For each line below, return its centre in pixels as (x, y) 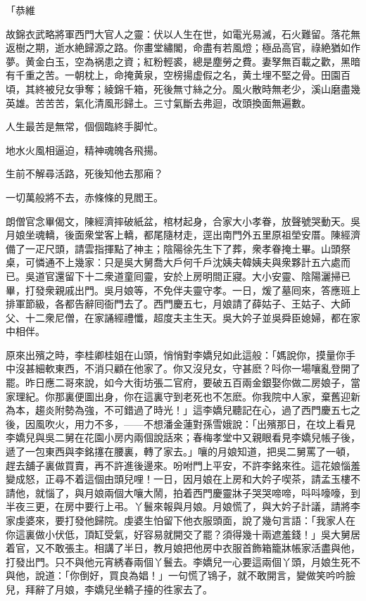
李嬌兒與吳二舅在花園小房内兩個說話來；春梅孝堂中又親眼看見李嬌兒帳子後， (183, 437)
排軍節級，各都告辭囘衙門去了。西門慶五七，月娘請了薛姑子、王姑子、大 (173, 304)
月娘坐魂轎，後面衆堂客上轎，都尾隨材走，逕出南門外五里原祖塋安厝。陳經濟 (183, 235)
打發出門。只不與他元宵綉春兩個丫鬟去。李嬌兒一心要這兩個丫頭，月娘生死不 (183, 561)
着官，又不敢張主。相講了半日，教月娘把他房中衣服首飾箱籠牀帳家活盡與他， (183, 548)
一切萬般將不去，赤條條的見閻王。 (84, 197)
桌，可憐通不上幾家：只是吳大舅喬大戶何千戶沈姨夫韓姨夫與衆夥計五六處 (173, 262)
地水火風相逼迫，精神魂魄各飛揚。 (84, 150)
